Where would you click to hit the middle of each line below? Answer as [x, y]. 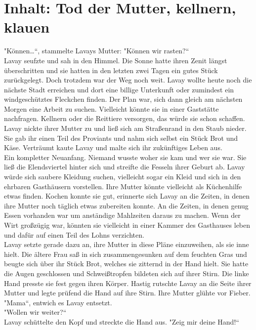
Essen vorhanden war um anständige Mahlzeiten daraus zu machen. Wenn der [122, 215]
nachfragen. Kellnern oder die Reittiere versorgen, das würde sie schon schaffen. [125, 118]
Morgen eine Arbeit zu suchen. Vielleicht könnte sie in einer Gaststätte [111, 108]
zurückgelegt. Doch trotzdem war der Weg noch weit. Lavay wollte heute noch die [128, 80]
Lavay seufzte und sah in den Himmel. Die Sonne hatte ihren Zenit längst [116, 60]
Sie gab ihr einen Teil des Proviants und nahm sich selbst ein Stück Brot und [121, 138]
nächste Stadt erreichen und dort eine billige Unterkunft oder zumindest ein [119, 89]
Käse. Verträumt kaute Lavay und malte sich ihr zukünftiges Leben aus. [113, 147]
